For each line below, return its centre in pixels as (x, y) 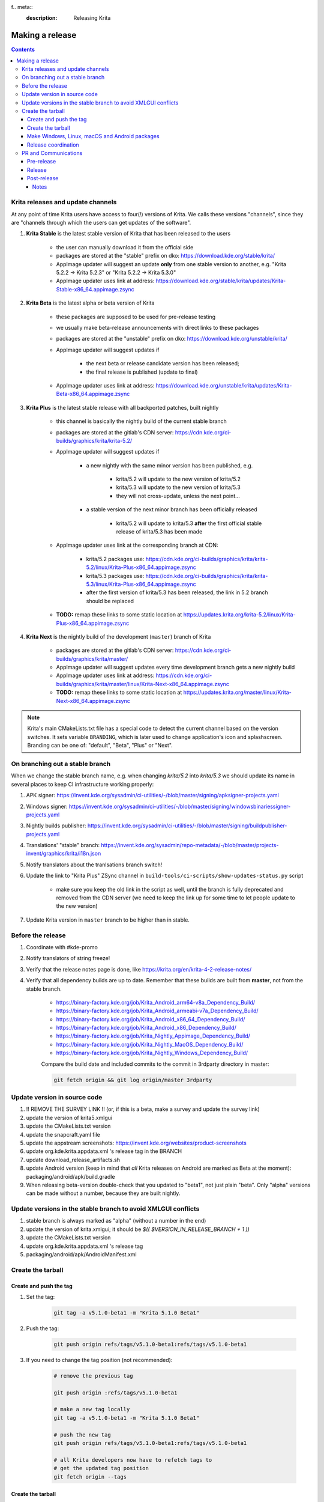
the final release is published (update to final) (142, 372)
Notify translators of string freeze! (68, 958)
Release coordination (53, 145)
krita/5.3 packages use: (115, 576)
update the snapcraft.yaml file (63, 1134)
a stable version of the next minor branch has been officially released (172, 509)
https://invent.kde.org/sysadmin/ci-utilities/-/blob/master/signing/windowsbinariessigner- (180, 806)
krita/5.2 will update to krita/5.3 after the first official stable (189, 523)
